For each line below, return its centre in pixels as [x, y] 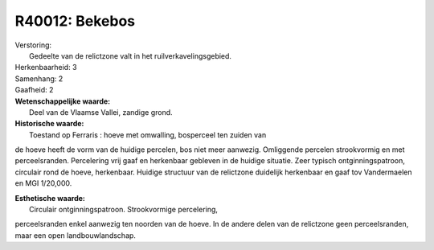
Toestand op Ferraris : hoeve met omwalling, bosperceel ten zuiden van [148, 135]
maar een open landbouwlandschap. [76, 235]
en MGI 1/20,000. [43, 183]
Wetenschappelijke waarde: [63, 101]
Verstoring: [33, 45]
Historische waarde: [49, 124]
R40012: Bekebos [75, 21]
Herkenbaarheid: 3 [46, 68]
